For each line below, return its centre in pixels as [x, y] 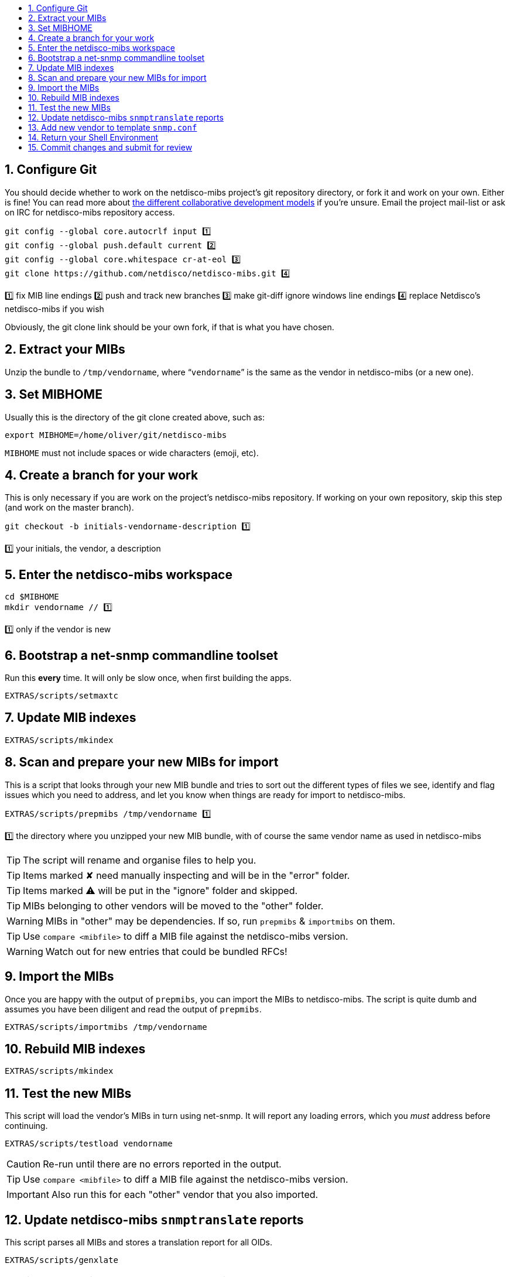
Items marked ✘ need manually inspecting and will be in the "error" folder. [186, 875]
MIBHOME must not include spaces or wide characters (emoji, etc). [132, 453]
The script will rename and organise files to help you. [140, 860]
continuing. [26, 1126]
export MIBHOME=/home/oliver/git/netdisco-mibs [116, 435]
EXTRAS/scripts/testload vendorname [89, 1144]
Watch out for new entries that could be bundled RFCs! [166, 951]
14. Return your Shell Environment [93, 137]
